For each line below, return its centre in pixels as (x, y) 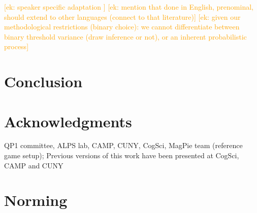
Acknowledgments (68, 121)
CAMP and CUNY (34, 165)
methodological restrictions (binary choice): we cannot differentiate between (122, 27)
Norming (36, 200)
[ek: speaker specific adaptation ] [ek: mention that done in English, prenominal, (129, 7)
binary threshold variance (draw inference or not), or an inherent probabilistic (125, 36)
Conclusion (43, 81)
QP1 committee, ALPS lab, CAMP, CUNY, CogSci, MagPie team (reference (123, 145)
